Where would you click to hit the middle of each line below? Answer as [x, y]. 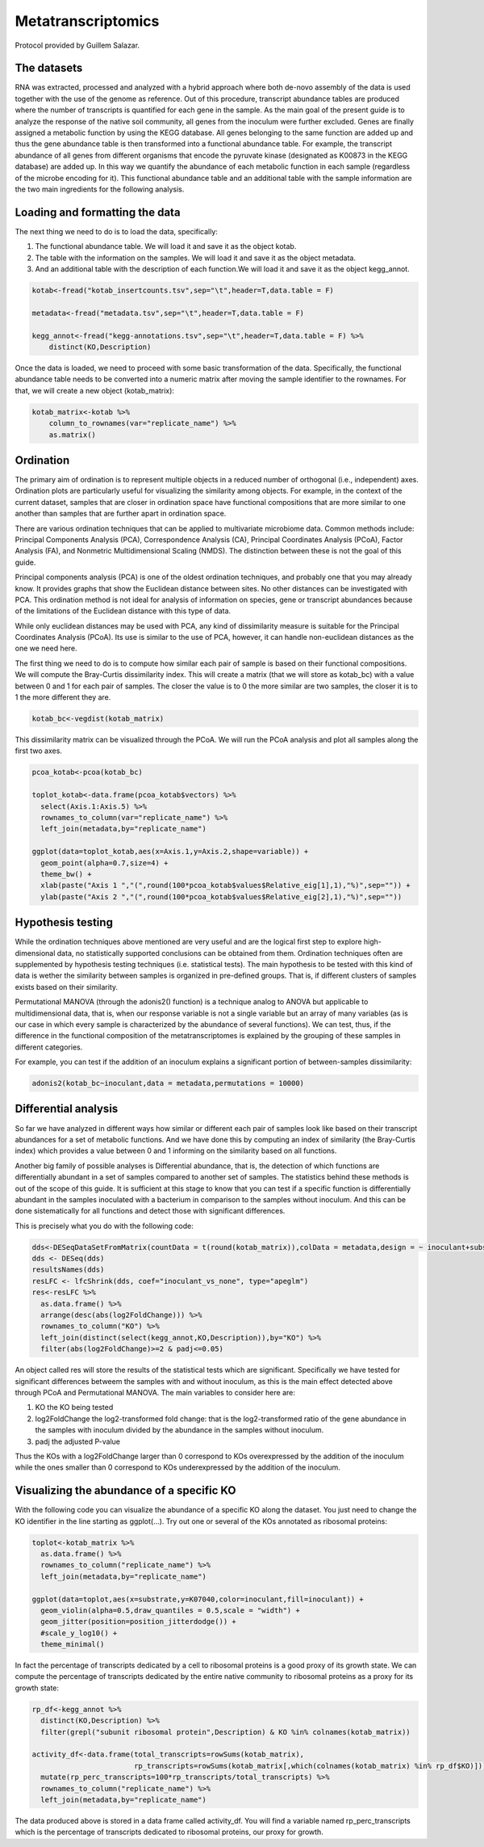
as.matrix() [73, 435]
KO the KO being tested [74, 1407]
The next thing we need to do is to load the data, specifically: [116, 231]
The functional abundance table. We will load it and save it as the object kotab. [166, 246]
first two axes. [38, 751]
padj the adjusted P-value [78, 1441]
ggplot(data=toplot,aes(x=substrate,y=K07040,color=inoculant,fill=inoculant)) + [198, 1599]
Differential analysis [67, 1109]
